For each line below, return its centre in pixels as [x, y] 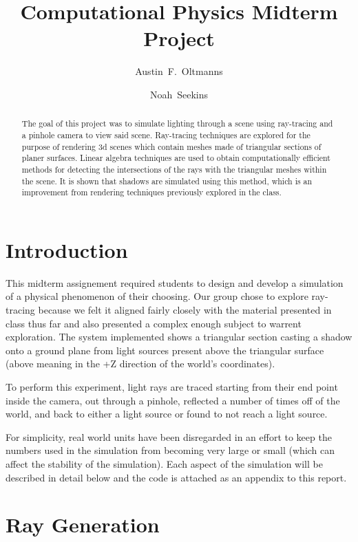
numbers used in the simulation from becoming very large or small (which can [170, 450]
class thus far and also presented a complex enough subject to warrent [154, 323]
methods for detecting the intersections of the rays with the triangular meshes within [174, 169]
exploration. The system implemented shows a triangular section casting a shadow [179, 337]
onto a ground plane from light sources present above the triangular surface [165, 350]
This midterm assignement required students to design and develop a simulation [175, 282]
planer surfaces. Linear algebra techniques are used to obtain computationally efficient [176, 158]
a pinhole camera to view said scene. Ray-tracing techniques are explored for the [166, 134]
